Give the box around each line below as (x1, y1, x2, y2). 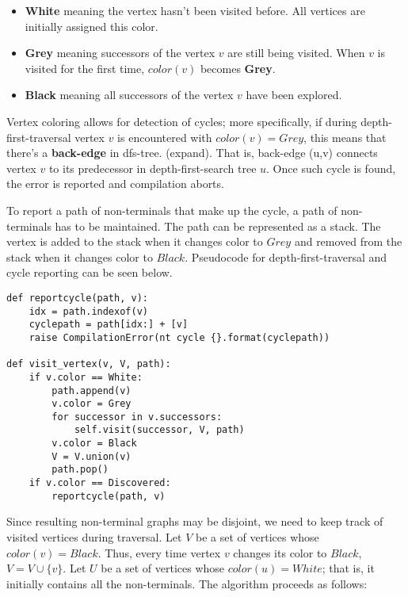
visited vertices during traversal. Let (6, 529, 182, 545)
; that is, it (322, 560, 375, 576)
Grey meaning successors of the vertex (25, 44, 215, 61)
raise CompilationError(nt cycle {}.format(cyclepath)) (29, 331, 330, 343)
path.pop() (51, 464, 109, 476)
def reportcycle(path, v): (6, 292, 148, 304)
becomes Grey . (200, 59, 276, 76)
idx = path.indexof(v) (29, 305, 148, 317)
